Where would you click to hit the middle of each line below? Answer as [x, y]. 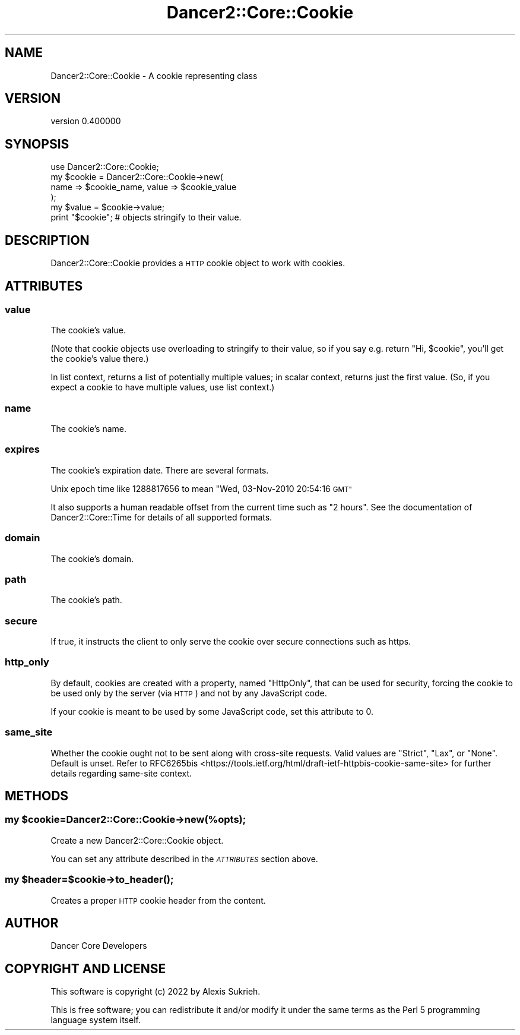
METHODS [37, 796]
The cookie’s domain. [92, 558]
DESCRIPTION [47, 240]
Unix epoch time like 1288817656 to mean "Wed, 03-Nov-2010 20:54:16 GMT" [201, 488]
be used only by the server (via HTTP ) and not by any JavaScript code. [189, 693]
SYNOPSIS [37, 144]
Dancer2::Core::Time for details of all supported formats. [161, 517]
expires [22, 449]
